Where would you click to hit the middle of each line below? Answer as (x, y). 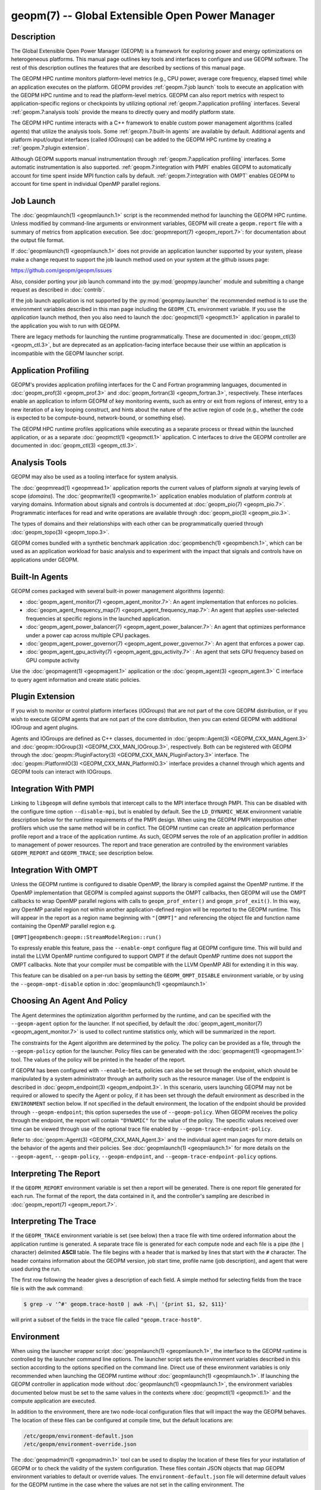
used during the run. (36, 1269)
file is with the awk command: (47, 1288)
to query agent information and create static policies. (76, 679)
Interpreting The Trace (53, 1222)
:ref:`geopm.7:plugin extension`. (50, 148)
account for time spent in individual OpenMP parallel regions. (86, 184)
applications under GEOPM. (45, 560)
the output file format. (38, 240)
